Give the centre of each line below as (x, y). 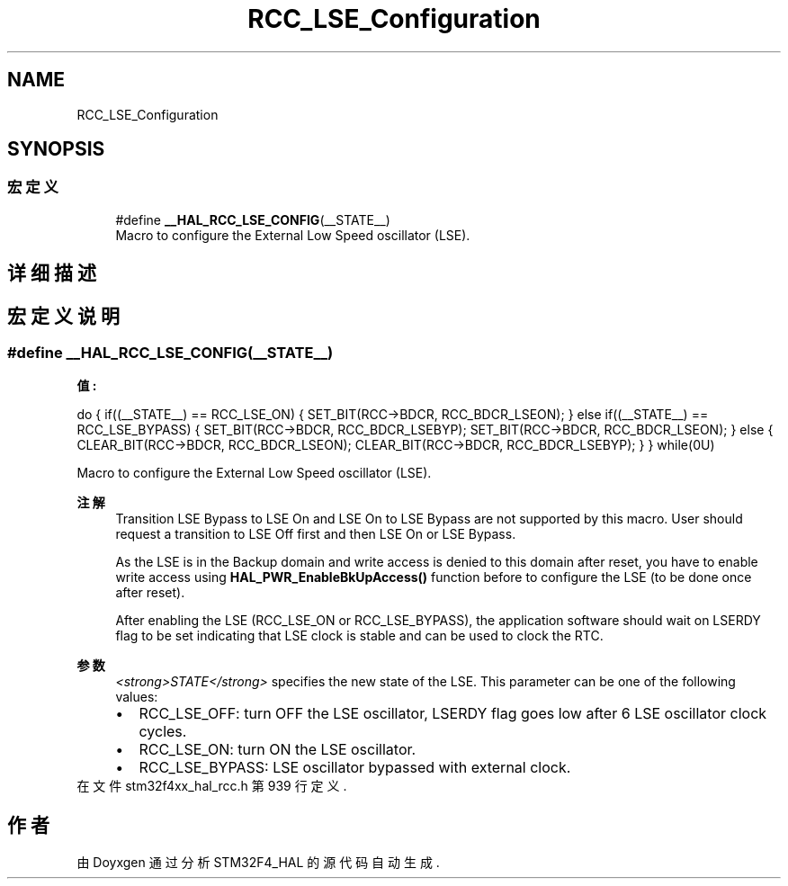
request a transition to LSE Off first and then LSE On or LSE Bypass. (316, 534)
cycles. (163, 732)
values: (137, 697)
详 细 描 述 (52, 273)
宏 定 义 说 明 (63, 316)
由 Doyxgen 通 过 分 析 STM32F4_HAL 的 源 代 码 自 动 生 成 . (258, 863)
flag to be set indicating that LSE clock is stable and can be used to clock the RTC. (359, 636)
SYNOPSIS (56, 149)
